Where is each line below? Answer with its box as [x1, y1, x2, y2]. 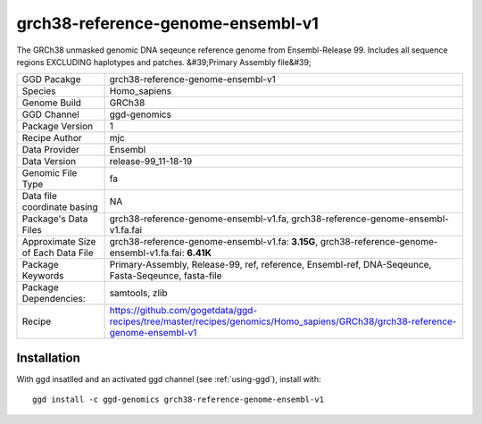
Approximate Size [21, 236, 96, 248]
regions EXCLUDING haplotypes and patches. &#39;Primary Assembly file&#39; [16, 56, 312, 67]
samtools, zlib [109, 287, 168, 299]
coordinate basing [21, 201, 98, 213]
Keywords [21, 270, 64, 282]
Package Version [21, 121, 94, 133]
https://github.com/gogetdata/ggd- [109, 304, 258, 317]
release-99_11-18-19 [109, 155, 193, 168]
